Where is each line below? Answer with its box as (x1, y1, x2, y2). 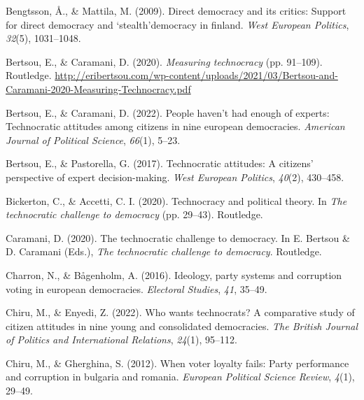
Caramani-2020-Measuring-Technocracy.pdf (6, 81, 191, 96)
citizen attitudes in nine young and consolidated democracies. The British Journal (6, 318, 358, 333)
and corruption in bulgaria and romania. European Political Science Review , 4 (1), (6, 369, 355, 384)
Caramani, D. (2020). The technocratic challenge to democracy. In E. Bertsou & (6, 230, 350, 245)
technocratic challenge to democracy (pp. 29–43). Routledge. (6, 207, 263, 222)
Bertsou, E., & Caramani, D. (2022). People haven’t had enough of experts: (6, 105, 330, 120)
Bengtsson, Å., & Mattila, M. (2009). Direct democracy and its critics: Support (6, 3, 346, 17)
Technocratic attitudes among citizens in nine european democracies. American (6, 119, 345, 134)
